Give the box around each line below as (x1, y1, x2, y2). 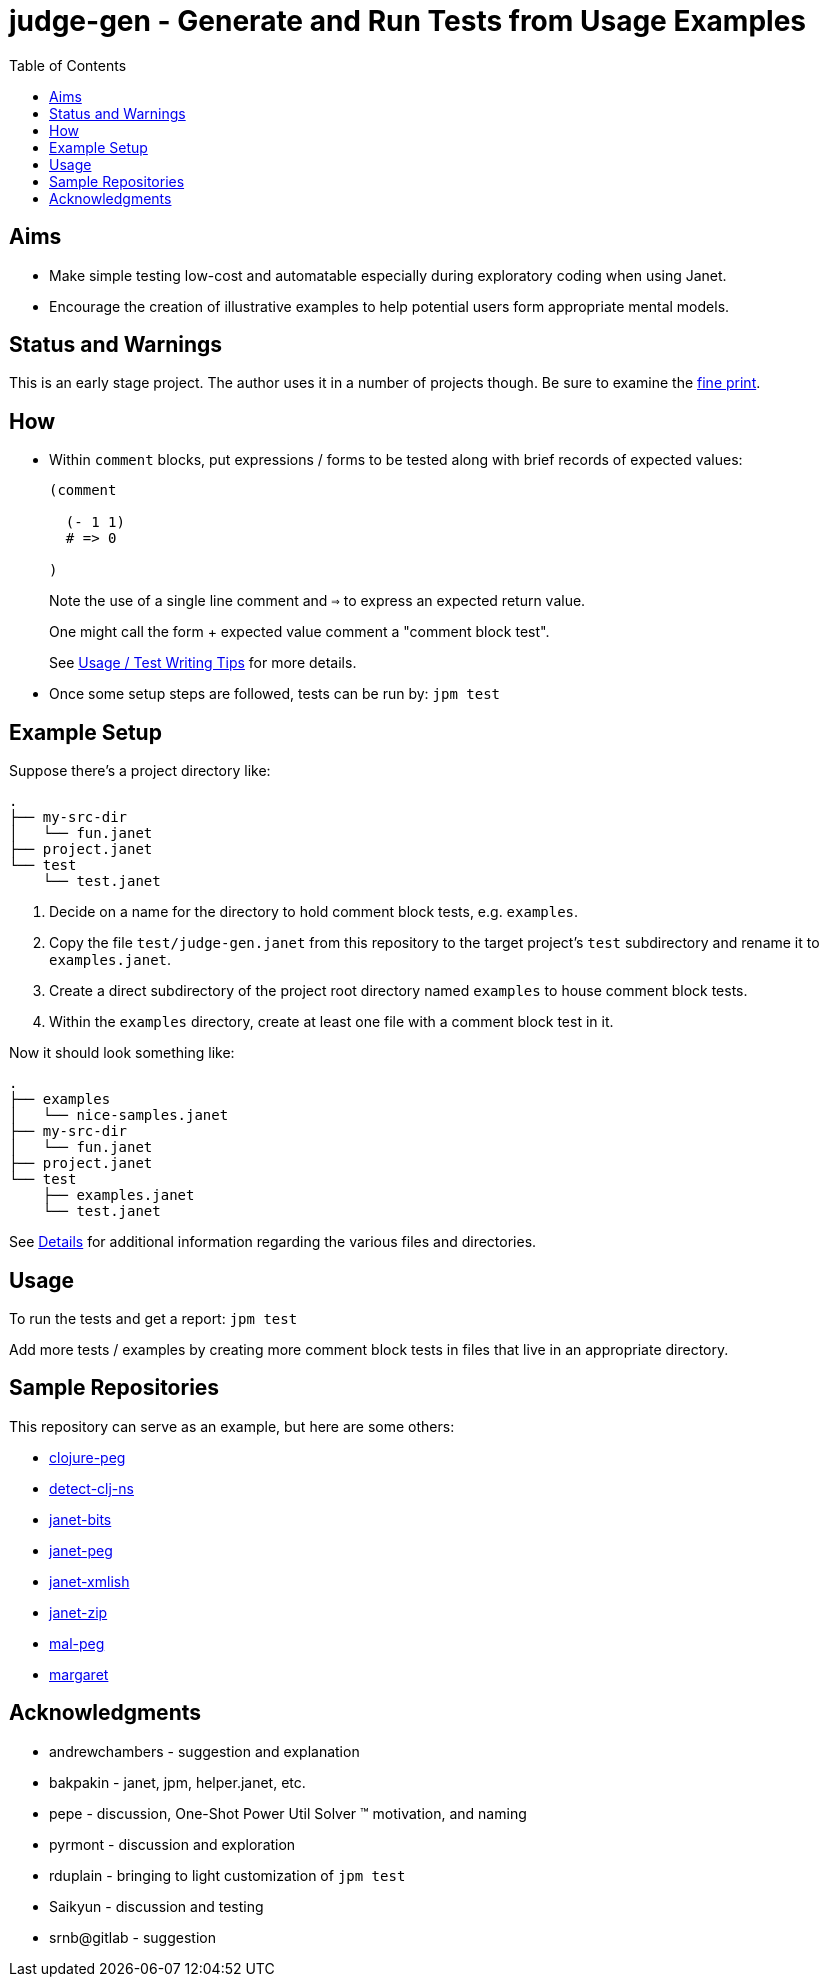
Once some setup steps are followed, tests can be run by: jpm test (49, 685, 501, 703)
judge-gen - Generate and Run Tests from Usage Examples (9, 4, 807, 38)
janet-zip (49, 1603, 108, 1621)
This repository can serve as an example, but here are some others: (9, 1417, 455, 1435)
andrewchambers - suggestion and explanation (49, 1742, 360, 1760)
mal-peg (49, 1634, 105, 1652)
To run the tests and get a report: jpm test (9, 1309, 298, 1327)
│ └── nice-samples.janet (9, 1107, 229, 1124)
